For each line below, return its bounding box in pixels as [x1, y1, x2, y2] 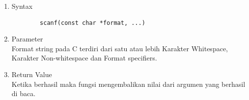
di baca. [11, 88, 36, 99]
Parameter [11, 34, 43, 44]
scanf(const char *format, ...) [40, 19, 145, 26]
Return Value [11, 69, 52, 79]
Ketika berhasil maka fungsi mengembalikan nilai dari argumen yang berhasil [11, 79, 246, 89]
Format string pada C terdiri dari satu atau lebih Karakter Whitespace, [11, 43, 228, 53]
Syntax [11, 1, 33, 11]
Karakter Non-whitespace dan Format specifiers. [11, 53, 157, 63]
